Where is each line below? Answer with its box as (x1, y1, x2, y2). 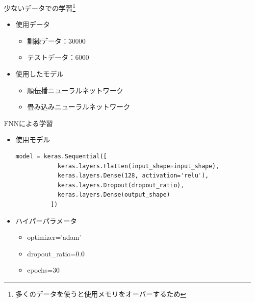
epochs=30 (27, 265, 60, 275)
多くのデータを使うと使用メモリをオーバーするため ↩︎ (15, 288, 186, 299)
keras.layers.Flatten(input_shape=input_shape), (57, 162, 220, 170)
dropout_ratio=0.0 (27, 248, 85, 258)
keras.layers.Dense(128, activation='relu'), (57, 172, 209, 179)
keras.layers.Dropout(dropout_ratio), (57, 181, 184, 189)
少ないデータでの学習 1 (4, 1, 76, 13)
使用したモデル (15, 69, 64, 79)
